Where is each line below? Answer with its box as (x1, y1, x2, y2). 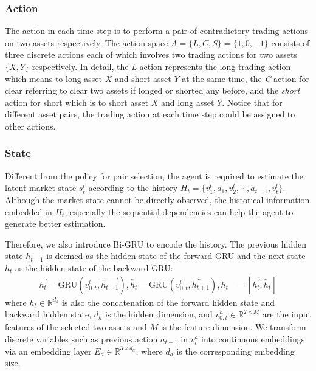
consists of (271, 36, 310, 49)
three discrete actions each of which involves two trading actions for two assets (5, 48, 297, 61)
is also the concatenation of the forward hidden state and (62, 296, 275, 308)
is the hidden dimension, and (105, 308, 213, 321)
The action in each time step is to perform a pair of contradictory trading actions (5, 24, 309, 37)
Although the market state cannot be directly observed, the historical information (5, 193, 310, 206)
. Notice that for (222, 95, 283, 108)
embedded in (5, 205, 52, 218)
